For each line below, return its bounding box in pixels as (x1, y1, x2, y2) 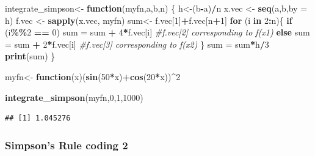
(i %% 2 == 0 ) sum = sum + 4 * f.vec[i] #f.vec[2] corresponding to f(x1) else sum (5, 26, 310, 39)
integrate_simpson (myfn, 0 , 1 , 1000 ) (5, 91, 143, 103)
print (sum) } (5, 50, 56, 62)
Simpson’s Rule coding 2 (5, 137, 128, 152)
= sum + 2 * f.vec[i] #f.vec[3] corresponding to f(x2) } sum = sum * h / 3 (5, 37, 269, 50)
